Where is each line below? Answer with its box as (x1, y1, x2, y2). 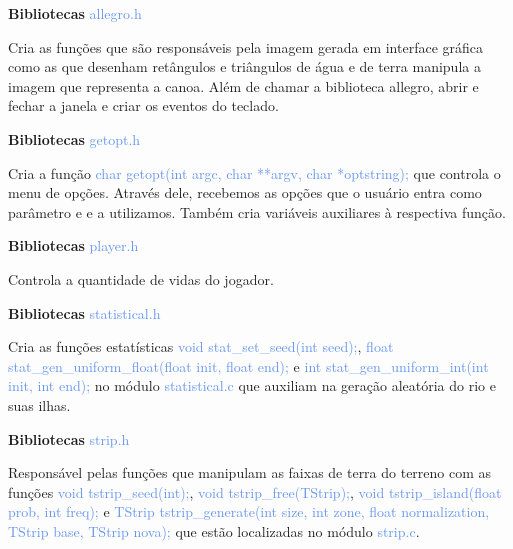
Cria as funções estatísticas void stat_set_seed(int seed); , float (8, 336, 394, 357)
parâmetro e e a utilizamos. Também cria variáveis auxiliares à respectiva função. (8, 201, 506, 222)
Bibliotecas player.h (8, 235, 139, 256)
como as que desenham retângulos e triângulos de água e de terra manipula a (8, 56, 481, 77)
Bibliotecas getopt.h (8, 128, 141, 149)
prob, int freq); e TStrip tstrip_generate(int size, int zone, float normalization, (8, 501, 490, 522)
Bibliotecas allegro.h (8, 3, 142, 23)
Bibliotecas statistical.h (8, 302, 161, 323)
